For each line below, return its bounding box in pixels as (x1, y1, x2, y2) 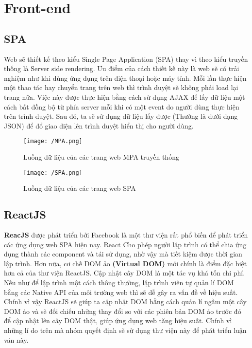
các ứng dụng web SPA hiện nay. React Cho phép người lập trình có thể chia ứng (4, 239, 247, 249)
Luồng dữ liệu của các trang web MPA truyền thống (23, 151, 179, 162)
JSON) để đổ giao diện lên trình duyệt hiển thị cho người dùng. (4, 120, 194, 130)
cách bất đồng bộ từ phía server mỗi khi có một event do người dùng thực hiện (4, 101, 239, 111)
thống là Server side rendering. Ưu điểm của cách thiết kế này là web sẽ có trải (4, 63, 239, 73)
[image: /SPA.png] (23, 169, 83, 176)
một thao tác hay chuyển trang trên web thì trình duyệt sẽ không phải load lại (4, 82, 238, 92)
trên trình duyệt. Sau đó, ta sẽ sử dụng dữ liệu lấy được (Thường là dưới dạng (4, 111, 238, 121)
